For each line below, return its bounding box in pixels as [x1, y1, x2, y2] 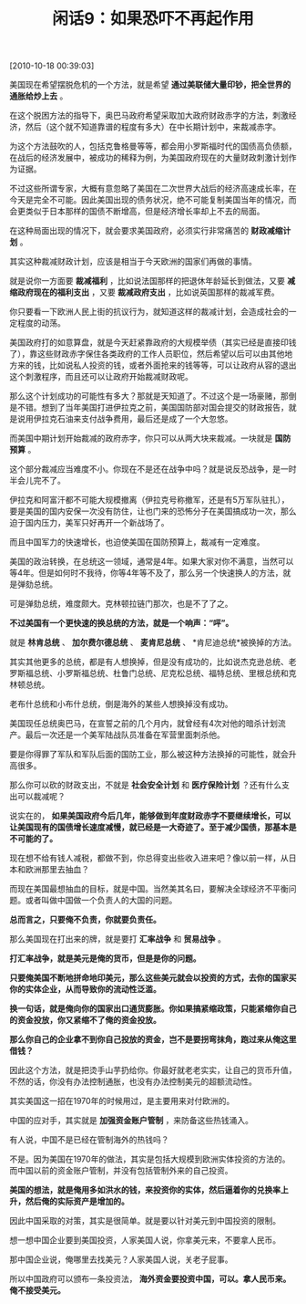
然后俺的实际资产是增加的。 [25, 1196, 129, 1207]
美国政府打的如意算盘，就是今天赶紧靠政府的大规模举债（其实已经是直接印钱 [9, 337, 297, 348]
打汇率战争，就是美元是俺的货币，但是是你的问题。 [9, 953, 201, 964]
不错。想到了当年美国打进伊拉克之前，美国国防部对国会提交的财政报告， [16, 402, 289, 413]
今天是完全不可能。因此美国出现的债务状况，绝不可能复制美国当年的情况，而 [9, 194, 297, 205]
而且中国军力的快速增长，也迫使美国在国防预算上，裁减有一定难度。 [9, 537, 265, 548]
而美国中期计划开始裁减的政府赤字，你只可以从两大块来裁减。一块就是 [9, 433, 273, 443]
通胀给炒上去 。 [9, 90, 68, 101]
